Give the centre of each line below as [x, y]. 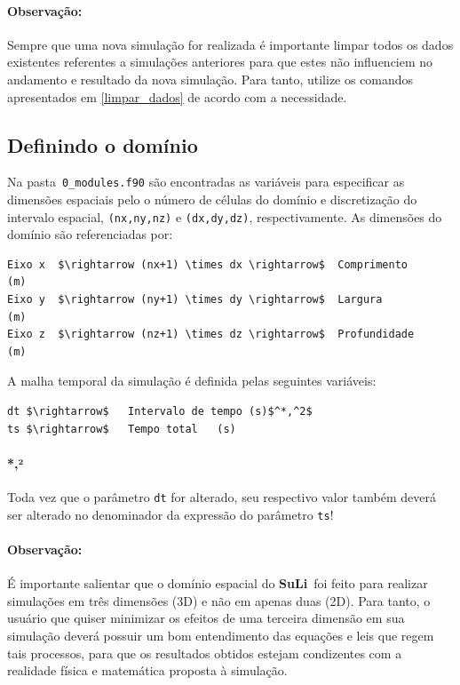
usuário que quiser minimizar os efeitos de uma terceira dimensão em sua [206, 618]
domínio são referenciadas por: [90, 234]
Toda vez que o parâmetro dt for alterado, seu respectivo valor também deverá [222, 497]
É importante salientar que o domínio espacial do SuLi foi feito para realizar [218, 583]
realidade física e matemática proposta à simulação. [147, 670]
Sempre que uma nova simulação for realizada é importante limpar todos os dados [230, 44]
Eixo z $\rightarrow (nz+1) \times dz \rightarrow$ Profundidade [211, 335]
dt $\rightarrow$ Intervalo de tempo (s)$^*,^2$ [160, 412]
